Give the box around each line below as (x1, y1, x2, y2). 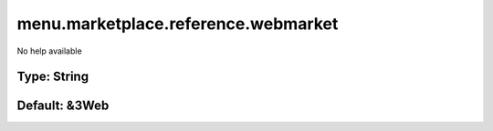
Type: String (16, 69, 89, 85)
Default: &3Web (16, 98, 110, 114)
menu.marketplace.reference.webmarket (16, 14, 339, 34)
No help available (16, 45, 82, 56)
